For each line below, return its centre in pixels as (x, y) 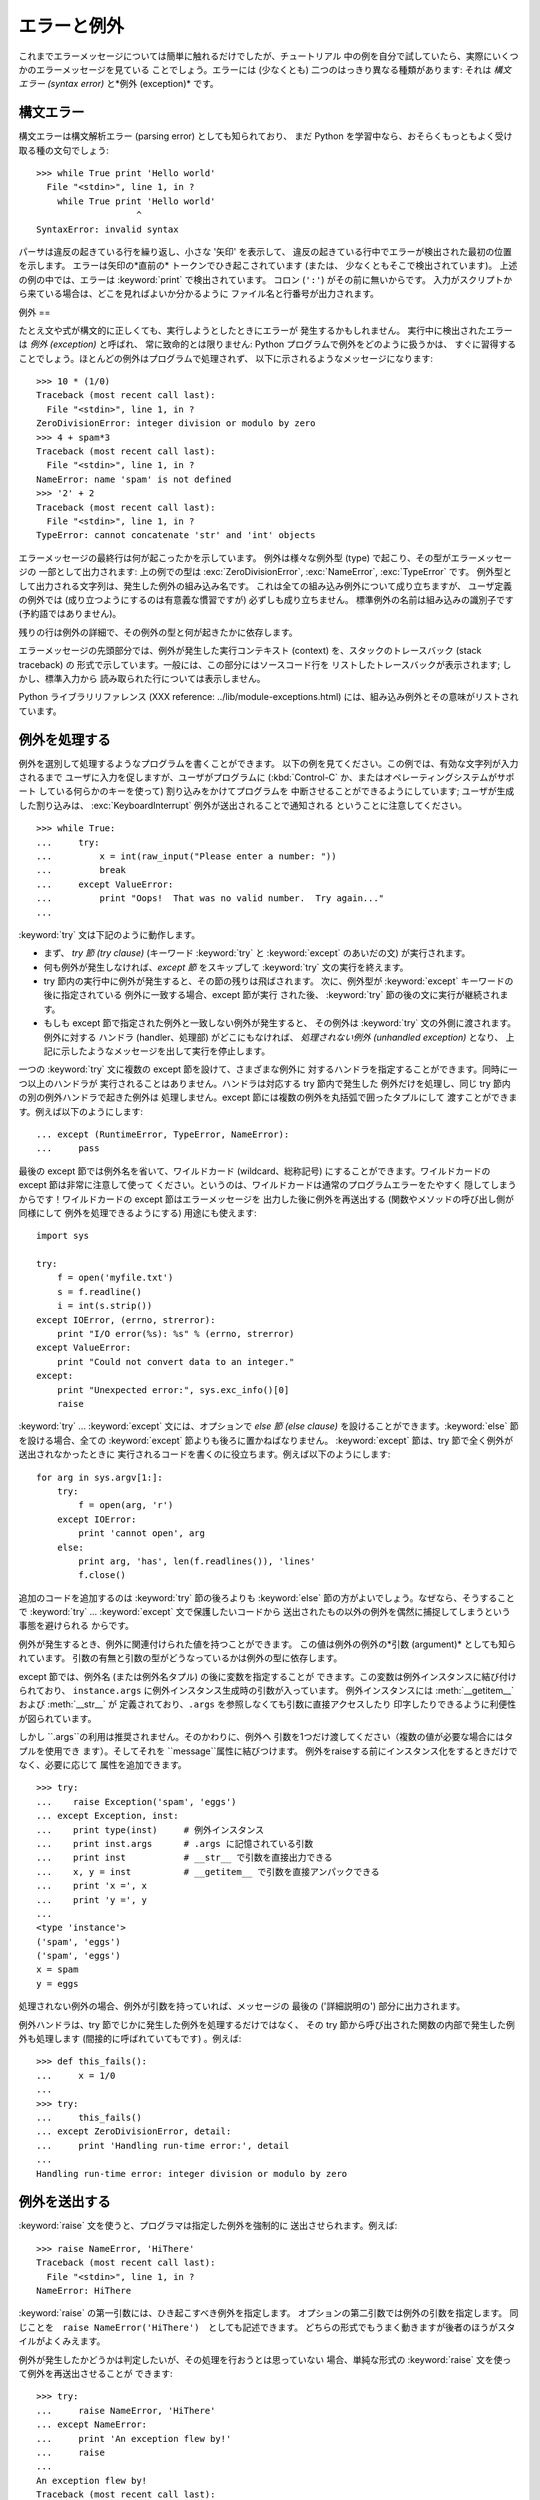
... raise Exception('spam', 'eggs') (136, 1801)
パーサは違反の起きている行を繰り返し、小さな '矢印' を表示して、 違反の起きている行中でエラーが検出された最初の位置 (265, 251)
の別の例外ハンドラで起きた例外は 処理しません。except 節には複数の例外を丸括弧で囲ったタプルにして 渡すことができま (268, 1097)
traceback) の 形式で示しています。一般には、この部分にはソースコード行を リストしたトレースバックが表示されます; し (265, 664)
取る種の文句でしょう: (64, 150)
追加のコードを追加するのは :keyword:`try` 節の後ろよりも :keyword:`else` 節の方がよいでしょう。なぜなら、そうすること (266, 1597)
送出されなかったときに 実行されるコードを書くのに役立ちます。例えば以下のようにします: (204, 1454)
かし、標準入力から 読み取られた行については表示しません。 (142, 678)
